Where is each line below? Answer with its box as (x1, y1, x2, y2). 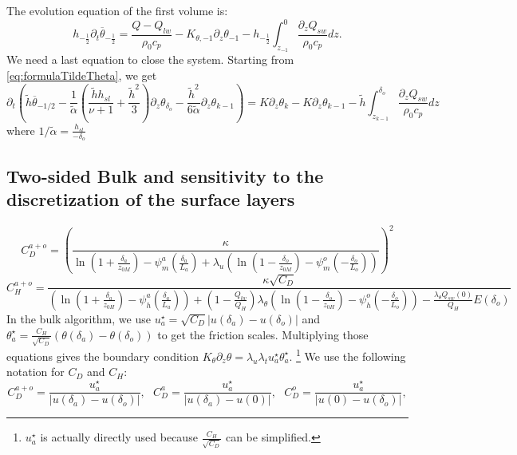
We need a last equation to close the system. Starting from (6, 51, 294, 68)
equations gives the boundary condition (6, 347, 199, 364)
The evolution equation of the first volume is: (6, 2, 228, 18)
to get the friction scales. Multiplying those (157, 326, 369, 342)
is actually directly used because (40, 429, 198, 445)
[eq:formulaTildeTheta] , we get (6, 66, 157, 83)
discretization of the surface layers (6, 187, 295, 211)
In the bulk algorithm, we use (6, 310, 151, 326)
